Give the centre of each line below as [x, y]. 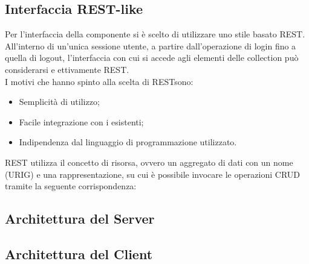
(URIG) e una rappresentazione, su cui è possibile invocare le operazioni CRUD [153, 174]
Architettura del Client [79, 253]
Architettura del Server [80, 218]
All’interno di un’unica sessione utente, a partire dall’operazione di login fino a [151, 46]
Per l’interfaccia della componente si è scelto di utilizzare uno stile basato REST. [155, 34]
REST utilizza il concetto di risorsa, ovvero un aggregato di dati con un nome [149, 162]
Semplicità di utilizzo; [59, 102]
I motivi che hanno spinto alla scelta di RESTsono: [99, 81]
